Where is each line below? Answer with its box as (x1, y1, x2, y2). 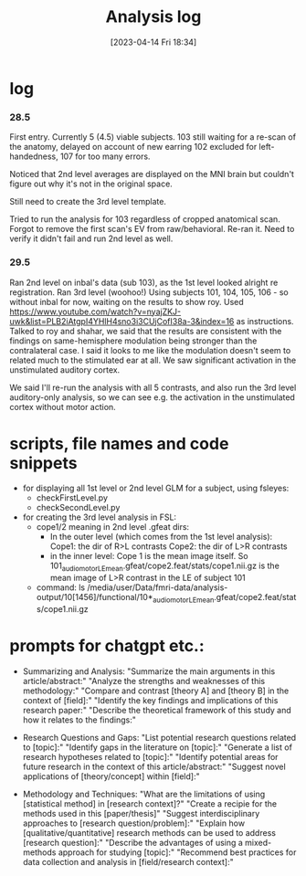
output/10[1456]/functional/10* (36, 592, 153, 603)
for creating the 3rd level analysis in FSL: (22, 512, 176, 522)
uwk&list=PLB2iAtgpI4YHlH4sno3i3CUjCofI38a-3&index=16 (9, 315, 235, 326)
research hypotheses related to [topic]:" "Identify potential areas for (22, 752, 279, 762)
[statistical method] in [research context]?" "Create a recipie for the (22, 798, 277, 809)
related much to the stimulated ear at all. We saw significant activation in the (9, 354, 297, 365)
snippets (9, 452, 78, 473)
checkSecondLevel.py (36, 502, 121, 513)
